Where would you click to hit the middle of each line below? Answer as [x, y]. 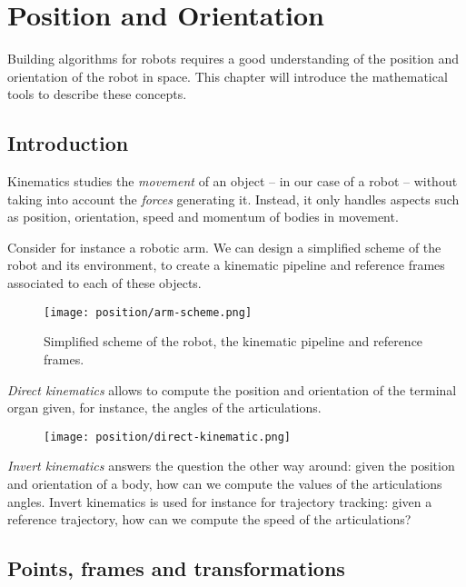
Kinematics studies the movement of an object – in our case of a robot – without [233, 181]
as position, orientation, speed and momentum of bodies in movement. [203, 217]
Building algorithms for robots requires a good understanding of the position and [233, 59]
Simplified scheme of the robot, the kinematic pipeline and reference [233, 341]
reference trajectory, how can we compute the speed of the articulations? [209, 519]
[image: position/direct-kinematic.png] [168, 437]
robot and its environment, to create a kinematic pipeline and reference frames [226, 265]
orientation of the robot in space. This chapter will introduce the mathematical [228, 76]
